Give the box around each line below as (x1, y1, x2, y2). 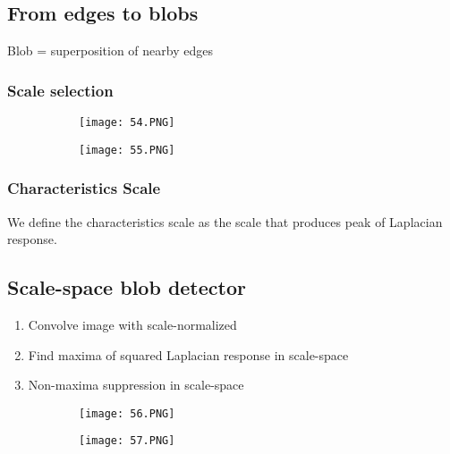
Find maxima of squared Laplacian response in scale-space (28, 345, 349, 364)
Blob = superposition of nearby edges (7, 41, 213, 60)
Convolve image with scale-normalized (28, 315, 237, 333)
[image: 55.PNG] (79, 143, 175, 156)
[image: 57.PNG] (79, 434, 175, 448)
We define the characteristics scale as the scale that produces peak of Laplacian (7, 212, 443, 231)
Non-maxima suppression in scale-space (28, 375, 244, 394)
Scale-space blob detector (7, 273, 246, 301)
